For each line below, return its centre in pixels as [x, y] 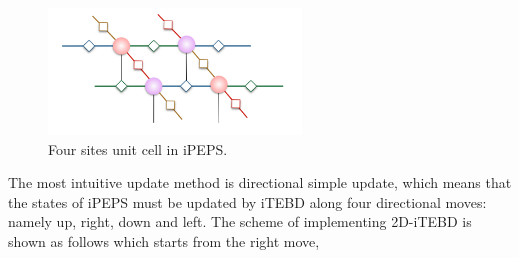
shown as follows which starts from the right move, [164, 240]
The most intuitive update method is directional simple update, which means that [260, 182]
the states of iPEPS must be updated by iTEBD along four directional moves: [247, 201]
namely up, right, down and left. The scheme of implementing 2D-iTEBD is [240, 221]
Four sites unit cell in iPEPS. [138, 148]
